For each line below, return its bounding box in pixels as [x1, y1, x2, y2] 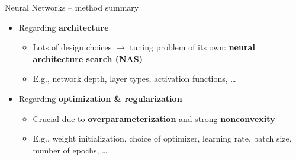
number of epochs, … [33, 143, 108, 156]
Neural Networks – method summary [5, 1, 139, 13]
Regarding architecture [18, 21, 109, 33]
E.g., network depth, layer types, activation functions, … [33, 72, 236, 85]
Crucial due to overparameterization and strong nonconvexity [33, 112, 275, 124]
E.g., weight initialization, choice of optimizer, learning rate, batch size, [33, 132, 292, 145]
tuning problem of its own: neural [130, 41, 255, 53]
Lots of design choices [33, 41, 112, 53]
